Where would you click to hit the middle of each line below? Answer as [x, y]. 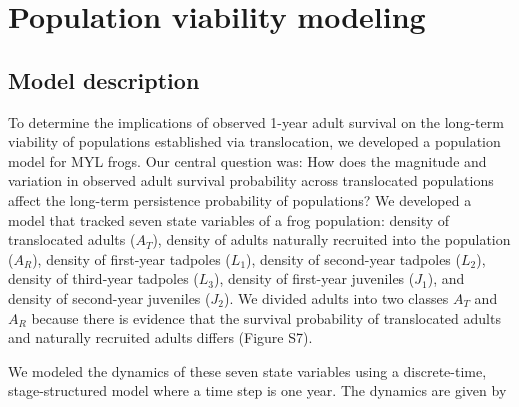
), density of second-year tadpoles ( [353, 258]
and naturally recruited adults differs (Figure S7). [160, 337]
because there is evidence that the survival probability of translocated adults [266, 317]
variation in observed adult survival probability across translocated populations [251, 180]
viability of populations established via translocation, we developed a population [254, 141]
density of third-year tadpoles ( [103, 278]
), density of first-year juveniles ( [314, 278]
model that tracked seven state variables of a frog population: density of [229, 219]
